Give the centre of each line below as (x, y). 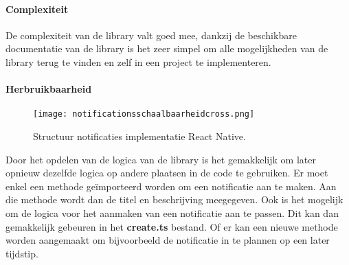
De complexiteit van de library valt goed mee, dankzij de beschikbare (151, 35)
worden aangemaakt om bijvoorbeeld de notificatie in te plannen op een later (168, 240)
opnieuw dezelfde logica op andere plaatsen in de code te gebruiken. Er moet (167, 173)
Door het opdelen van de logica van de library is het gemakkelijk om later (161, 159)
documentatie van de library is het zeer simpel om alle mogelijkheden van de (167, 48)
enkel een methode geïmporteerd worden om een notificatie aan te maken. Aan (171, 186)
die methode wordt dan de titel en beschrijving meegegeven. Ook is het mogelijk (174, 199)
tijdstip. (22, 253)
